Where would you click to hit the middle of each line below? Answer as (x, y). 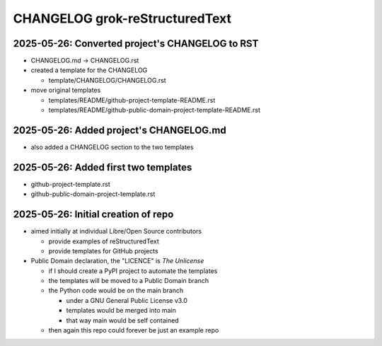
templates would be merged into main (121, 311)
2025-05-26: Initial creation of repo (93, 215)
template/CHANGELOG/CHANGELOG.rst (107, 80)
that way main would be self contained (122, 320)
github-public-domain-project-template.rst (93, 194)
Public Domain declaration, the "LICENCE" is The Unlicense (117, 261)
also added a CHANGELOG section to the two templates (112, 147)
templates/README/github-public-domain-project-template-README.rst (155, 110)
